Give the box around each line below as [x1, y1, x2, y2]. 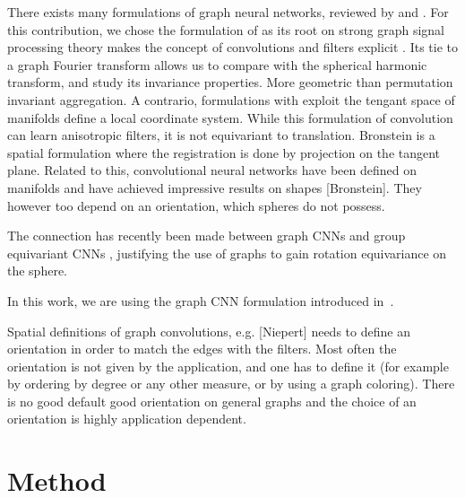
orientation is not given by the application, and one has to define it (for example [7, 356, 449, 375]
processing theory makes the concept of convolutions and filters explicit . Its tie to [7, 38, 459, 57]
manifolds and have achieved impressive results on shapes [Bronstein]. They [7, 178, 422, 197]
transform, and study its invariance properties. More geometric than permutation [7, 73, 453, 92]
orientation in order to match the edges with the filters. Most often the [7, 339, 397, 358]
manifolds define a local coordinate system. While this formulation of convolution [7, 108, 453, 127]
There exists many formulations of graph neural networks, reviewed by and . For [7, 3, 449, 21]
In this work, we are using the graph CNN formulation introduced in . [7, 291, 394, 310]
